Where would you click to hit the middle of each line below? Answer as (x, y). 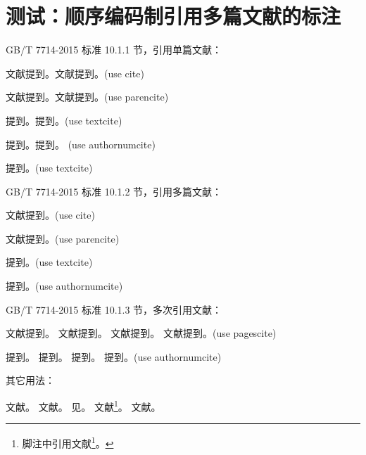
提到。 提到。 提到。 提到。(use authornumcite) (114, 356)
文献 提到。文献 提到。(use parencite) (87, 97)
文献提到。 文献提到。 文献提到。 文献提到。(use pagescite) (141, 333)
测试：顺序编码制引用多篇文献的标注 (173, 16)
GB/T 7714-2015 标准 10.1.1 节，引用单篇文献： (114, 50)
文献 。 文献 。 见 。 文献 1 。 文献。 (83, 405)
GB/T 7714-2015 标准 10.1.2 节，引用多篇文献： (114, 191)
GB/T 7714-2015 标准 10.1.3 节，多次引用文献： (114, 309)
